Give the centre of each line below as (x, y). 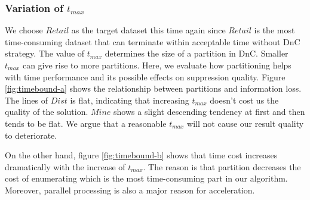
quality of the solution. (47, 112)
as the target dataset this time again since (148, 30)
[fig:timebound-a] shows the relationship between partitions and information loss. (153, 88)
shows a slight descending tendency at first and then (209, 112)
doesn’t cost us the (244, 100)
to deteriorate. (31, 135)
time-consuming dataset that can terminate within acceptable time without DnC (153, 41)
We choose (24, 30)
